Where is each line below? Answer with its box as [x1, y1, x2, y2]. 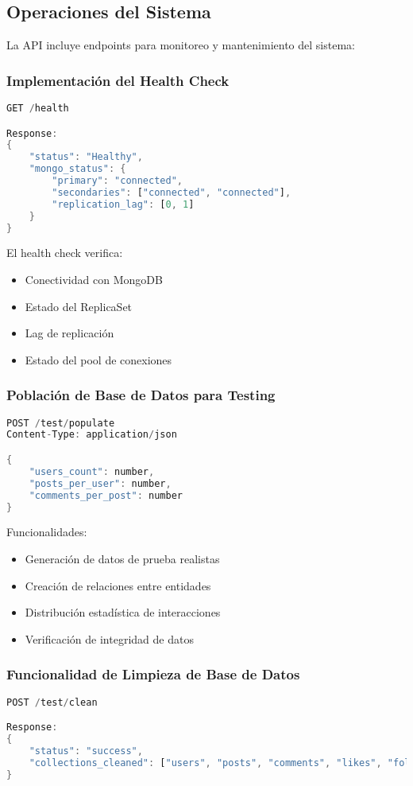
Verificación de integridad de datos [25, 630, 194, 647]
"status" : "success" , [29, 745, 143, 757]
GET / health [6, 103, 69, 115]
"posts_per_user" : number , [29, 477, 172, 489]
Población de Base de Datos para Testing [6, 385, 276, 405]
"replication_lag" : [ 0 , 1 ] [52, 198, 195, 210]
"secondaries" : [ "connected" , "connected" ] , [52, 186, 291, 198]
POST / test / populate [6, 417, 115, 429]
